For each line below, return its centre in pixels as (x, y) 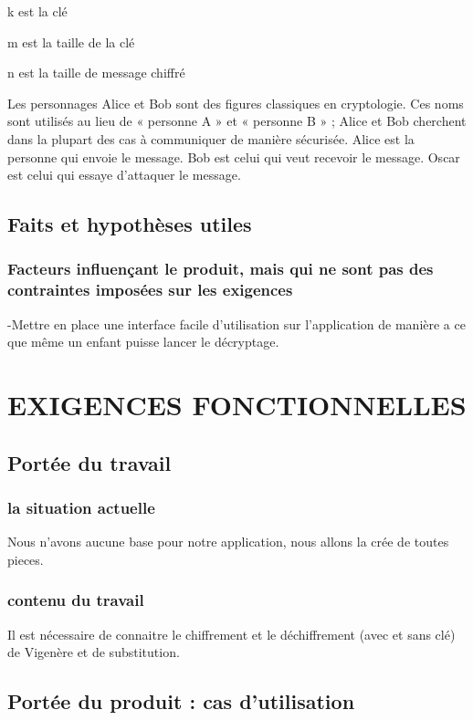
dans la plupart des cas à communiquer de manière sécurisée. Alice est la (211, 138)
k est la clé (37, 11)
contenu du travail (76, 600)
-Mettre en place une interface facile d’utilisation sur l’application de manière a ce (236, 323)
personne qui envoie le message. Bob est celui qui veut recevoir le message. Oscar (234, 157)
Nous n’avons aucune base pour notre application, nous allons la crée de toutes (228, 542)
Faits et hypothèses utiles (130, 224)
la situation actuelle (81, 507)
